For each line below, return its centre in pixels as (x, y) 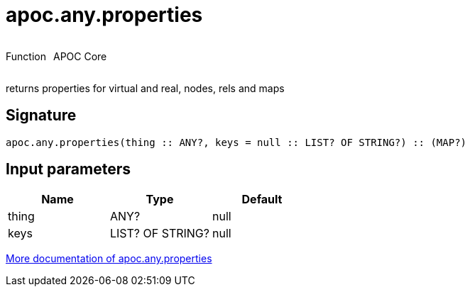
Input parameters (69, 169)
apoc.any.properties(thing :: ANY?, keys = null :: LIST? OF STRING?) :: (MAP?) (236, 142)
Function (26, 56)
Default (262, 200)
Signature (41, 116)
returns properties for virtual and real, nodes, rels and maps (145, 88)
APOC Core (80, 56)
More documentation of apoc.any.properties (109, 259)
